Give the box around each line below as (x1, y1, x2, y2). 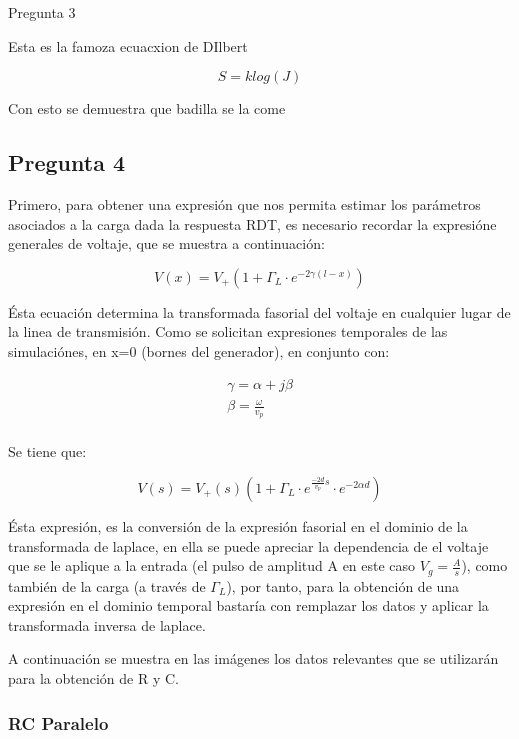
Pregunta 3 (8, 2, 76, 22)
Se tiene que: (8, 441, 87, 462)
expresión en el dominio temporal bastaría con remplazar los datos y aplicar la (8, 595, 489, 616)
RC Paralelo (8, 710, 109, 735)
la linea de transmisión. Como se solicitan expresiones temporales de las (8, 321, 448, 342)
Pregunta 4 (8, 147, 126, 178)
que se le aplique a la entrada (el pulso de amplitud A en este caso (8, 555, 416, 576)
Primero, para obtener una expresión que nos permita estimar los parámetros (8, 193, 481, 214)
